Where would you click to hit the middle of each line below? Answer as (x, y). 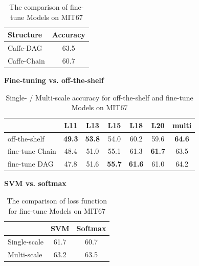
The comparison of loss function (57, 200)
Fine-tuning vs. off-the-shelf (54, 80)
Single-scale (26, 241)
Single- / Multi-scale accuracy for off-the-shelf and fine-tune (99, 97)
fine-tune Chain (32, 151)
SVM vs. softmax (35, 183)
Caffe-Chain (26, 60)
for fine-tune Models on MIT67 (57, 210)
